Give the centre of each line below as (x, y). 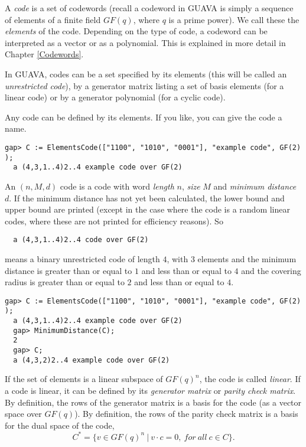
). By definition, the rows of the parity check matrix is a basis (186, 414)
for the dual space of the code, (60, 425)
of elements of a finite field (53, 19)
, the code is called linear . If (250, 379)
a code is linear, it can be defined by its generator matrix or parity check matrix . (150, 390)
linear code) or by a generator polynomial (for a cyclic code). (115, 97)
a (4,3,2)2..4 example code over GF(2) (92, 360)
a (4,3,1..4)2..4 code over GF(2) (81, 240)
